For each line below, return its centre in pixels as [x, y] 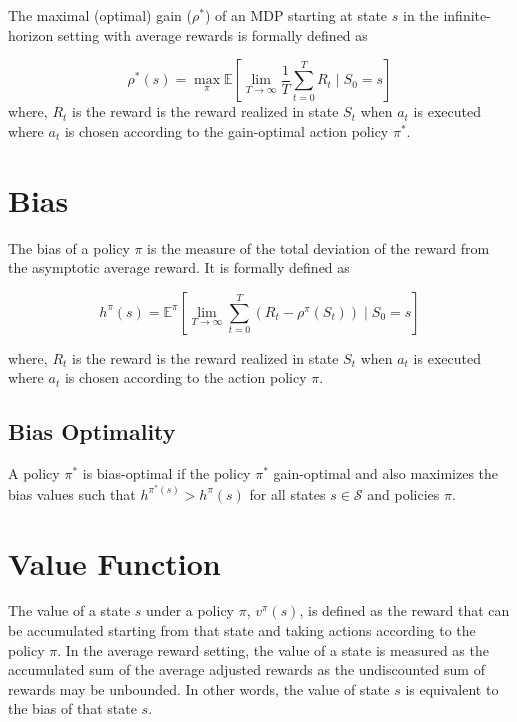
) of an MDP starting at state [296, 15]
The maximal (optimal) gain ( [100, 15]
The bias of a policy [69, 247]
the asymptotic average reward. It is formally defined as [179, 267]
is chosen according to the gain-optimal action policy [226, 130]
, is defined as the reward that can [404, 610]
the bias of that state [72, 708]
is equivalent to [452, 688]
